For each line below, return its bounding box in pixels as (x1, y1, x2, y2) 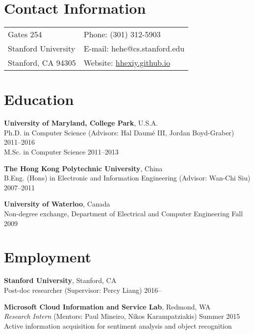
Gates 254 (8, 28, 42, 40)
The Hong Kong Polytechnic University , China (4, 163, 163, 173)
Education (4, 89, 74, 109)
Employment (4, 247, 92, 267)
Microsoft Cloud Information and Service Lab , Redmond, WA (4, 301, 211, 311)
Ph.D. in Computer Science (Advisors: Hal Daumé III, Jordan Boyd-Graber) (4, 127, 234, 137)
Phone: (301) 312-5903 (83, 28, 161, 40)
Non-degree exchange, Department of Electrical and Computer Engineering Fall (4, 208, 243, 218)
